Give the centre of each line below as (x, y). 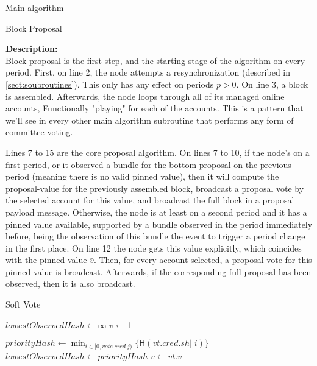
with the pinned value (46, 260)
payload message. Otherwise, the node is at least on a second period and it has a (156, 212)
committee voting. (39, 132)
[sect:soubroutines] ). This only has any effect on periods (110, 84)
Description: (32, 48)
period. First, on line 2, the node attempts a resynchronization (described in (148, 72)
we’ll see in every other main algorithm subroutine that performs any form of (150, 120)
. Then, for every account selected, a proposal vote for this (203, 260)
